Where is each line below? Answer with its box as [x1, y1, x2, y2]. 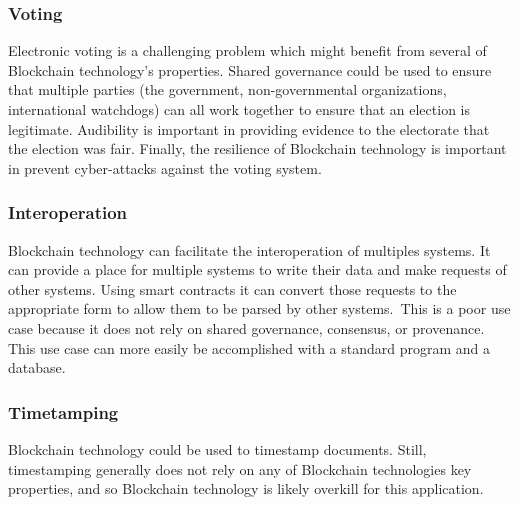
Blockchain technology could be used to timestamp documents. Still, [8, 438, 427, 459]
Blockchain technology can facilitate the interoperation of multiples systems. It [8, 239, 491, 260]
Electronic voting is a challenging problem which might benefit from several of [8, 40, 487, 61]
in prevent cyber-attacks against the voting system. [8, 157, 322, 178]
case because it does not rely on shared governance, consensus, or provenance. [8, 317, 485, 338]
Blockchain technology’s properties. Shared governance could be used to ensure [8, 59, 492, 80]
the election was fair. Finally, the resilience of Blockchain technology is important [8, 138, 507, 159]
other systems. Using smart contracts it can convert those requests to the [8, 278, 457, 299]
